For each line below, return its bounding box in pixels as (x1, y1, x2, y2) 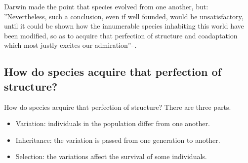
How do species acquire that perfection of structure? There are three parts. (4, 101, 231, 112)
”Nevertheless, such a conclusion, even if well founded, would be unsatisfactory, (4, 11, 244, 21)
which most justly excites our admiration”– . (4, 40, 137, 50)
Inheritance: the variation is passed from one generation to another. (15, 134, 220, 145)
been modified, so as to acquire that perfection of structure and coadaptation (4, 30, 238, 40)
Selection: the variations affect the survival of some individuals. (15, 151, 207, 162)
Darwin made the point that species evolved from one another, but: (4, 1, 208, 11)
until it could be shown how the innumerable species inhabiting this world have (4, 21, 244, 31)
